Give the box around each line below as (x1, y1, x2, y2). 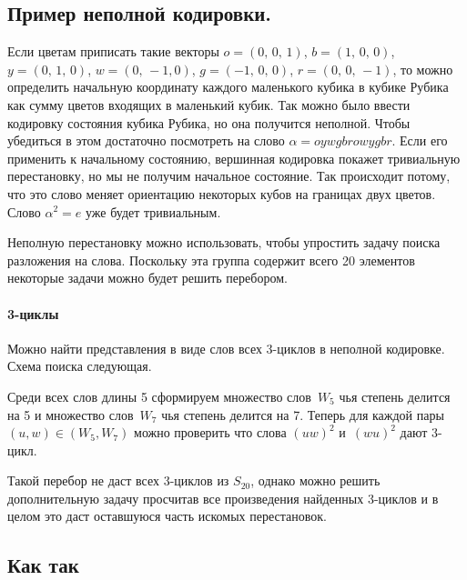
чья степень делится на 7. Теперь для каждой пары (161, 405, 444, 424)
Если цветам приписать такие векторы (7, 42, 219, 61)
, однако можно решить (250, 471, 381, 490)
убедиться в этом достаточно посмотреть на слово (7, 131, 285, 150)
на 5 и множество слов (7, 405, 134, 424)
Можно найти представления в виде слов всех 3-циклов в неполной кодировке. (7, 338, 445, 357)
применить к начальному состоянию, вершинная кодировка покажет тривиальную (7, 148, 461, 167)
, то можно (392, 59, 453, 78)
